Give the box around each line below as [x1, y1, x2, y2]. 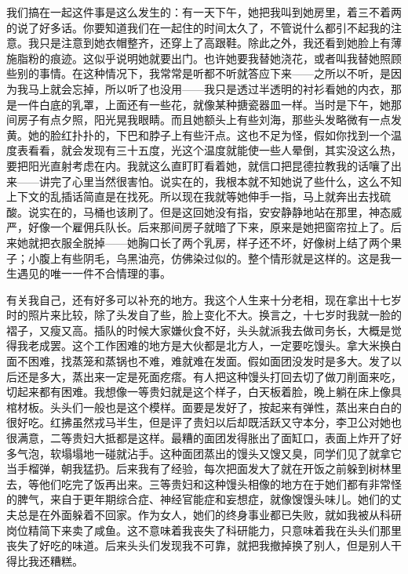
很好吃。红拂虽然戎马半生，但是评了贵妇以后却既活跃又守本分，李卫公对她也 [6, 414, 402, 430]
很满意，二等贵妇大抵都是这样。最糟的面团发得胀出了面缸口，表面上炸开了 [6, 430, 391, 446]
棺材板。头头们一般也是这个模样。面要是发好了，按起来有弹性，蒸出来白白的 [6, 398, 402, 415]
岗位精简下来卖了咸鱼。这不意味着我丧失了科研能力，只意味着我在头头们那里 [6, 521, 402, 538]
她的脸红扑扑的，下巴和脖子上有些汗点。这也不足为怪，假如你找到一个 [27, 126, 391, 143]
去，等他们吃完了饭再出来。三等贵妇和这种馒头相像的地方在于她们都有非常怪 [6, 475, 402, 492]
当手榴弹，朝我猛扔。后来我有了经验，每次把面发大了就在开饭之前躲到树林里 [6, 460, 402, 477]
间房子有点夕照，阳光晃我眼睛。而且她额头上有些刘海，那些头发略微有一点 [6, 111, 391, 128]
